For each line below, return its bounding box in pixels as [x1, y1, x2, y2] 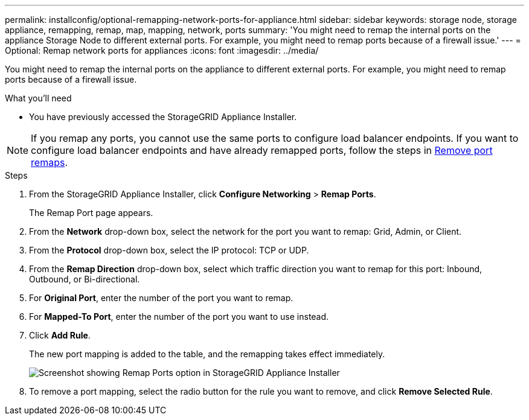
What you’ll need [5, 93, 72, 103]
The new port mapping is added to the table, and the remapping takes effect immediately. [29, 349, 385, 359]
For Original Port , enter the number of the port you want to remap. [29, 293, 293, 303]
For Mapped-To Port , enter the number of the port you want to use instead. [29, 311, 329, 322]
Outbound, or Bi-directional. [29, 274, 140, 284]
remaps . [31, 156, 68, 168]
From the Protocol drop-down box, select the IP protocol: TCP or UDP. [29, 245, 309, 255]
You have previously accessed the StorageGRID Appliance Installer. [29, 112, 297, 122]
